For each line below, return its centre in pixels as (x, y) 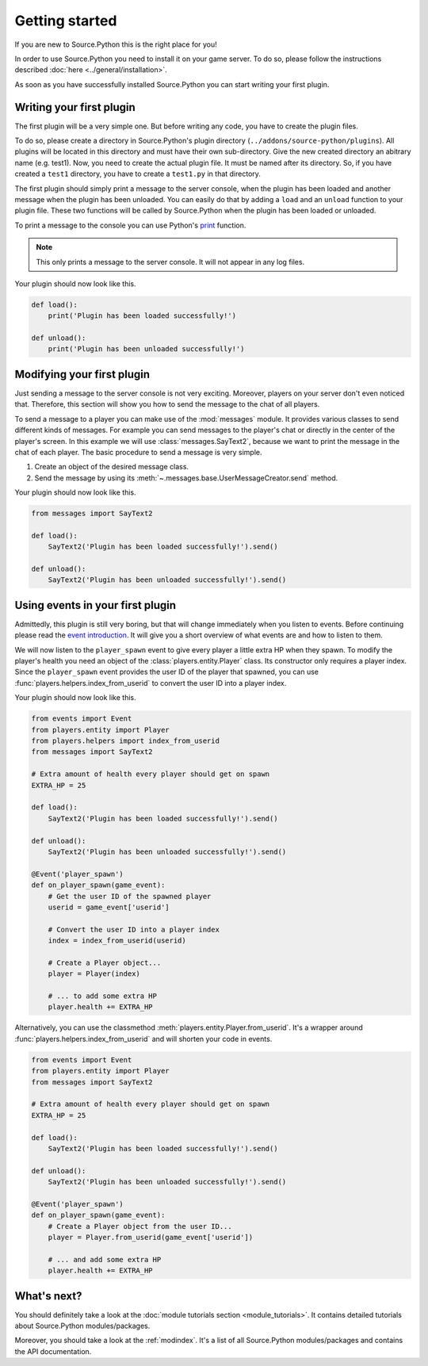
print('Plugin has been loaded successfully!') (142, 316)
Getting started (66, 21)
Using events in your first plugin (96, 605)
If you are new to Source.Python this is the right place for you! (116, 44)
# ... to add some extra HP (103, 996)
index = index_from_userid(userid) (117, 941)
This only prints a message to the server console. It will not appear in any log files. (170, 262)
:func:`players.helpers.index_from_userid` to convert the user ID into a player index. (151, 683)
